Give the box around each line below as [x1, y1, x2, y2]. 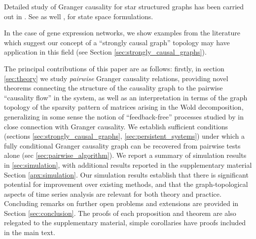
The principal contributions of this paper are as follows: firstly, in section [4, 63, 224, 73]
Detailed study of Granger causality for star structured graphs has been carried [4, 1, 244, 11]
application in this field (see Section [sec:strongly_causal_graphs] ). [4, 47, 207, 57]
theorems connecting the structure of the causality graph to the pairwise [4, 83, 223, 93]
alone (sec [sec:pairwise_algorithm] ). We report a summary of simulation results [4, 150, 247, 160]
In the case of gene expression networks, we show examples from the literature [4, 28, 240, 38]
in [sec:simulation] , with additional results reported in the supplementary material [4, 159, 252, 170]
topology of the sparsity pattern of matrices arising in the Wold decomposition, [4, 102, 244, 112]
